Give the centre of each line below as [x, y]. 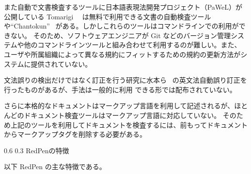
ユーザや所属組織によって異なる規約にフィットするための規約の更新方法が [122, 54]
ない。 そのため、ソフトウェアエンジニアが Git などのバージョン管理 [121, 35]
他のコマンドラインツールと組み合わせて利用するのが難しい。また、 [133, 45]
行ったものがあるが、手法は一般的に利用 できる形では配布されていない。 [120, 89]
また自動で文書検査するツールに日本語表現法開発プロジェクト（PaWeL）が [123, 7]
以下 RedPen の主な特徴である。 [55, 167]
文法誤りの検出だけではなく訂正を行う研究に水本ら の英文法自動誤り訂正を [125, 80]
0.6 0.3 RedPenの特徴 [37, 150]
